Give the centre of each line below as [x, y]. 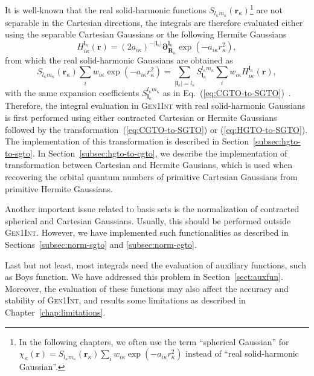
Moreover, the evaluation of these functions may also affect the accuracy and [147, 288]
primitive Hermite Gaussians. [59, 188]
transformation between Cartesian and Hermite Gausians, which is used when [149, 165]
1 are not [266, 9]
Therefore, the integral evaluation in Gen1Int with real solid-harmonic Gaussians [155, 105]
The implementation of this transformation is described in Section [127, 141]
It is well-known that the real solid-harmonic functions [106, 9]
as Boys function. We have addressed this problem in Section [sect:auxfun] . [144, 277]
